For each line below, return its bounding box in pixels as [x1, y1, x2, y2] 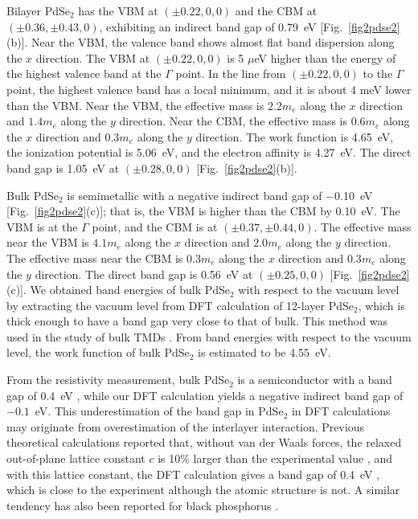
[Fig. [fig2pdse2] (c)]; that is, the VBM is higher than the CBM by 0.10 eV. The [6, 202, 400, 219]
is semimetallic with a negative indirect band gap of [67, 186, 322, 203]
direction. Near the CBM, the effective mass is [119, 112, 347, 129]
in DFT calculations [291, 403, 391, 419]
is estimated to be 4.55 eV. [198, 344, 331, 361]
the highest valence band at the [6, 65, 162, 82]
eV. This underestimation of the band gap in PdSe [35, 403, 284, 419]
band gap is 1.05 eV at [6, 159, 120, 176]
